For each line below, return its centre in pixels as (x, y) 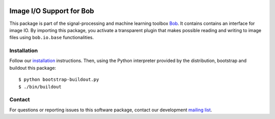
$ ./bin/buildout (40, 87)
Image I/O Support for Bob (52, 11)
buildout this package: (33, 68)
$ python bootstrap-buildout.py (59, 80)
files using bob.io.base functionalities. (52, 38)
